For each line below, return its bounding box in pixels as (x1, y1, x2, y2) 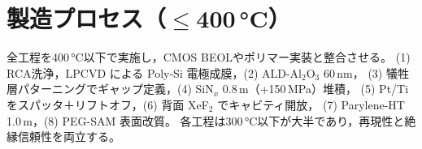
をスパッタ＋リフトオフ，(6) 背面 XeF (7, 96, 209, 113)
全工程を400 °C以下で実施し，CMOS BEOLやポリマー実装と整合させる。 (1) (7, 49, 411, 66)
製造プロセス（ (7, 2, 167, 35)
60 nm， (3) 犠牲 (323, 64, 409, 81)
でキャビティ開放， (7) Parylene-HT (217, 96, 405, 113)
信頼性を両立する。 (17, 128, 120, 145)
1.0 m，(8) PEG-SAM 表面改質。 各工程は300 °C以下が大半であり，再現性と (7, 112, 405, 129)
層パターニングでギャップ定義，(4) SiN (7, 80, 214, 97)
